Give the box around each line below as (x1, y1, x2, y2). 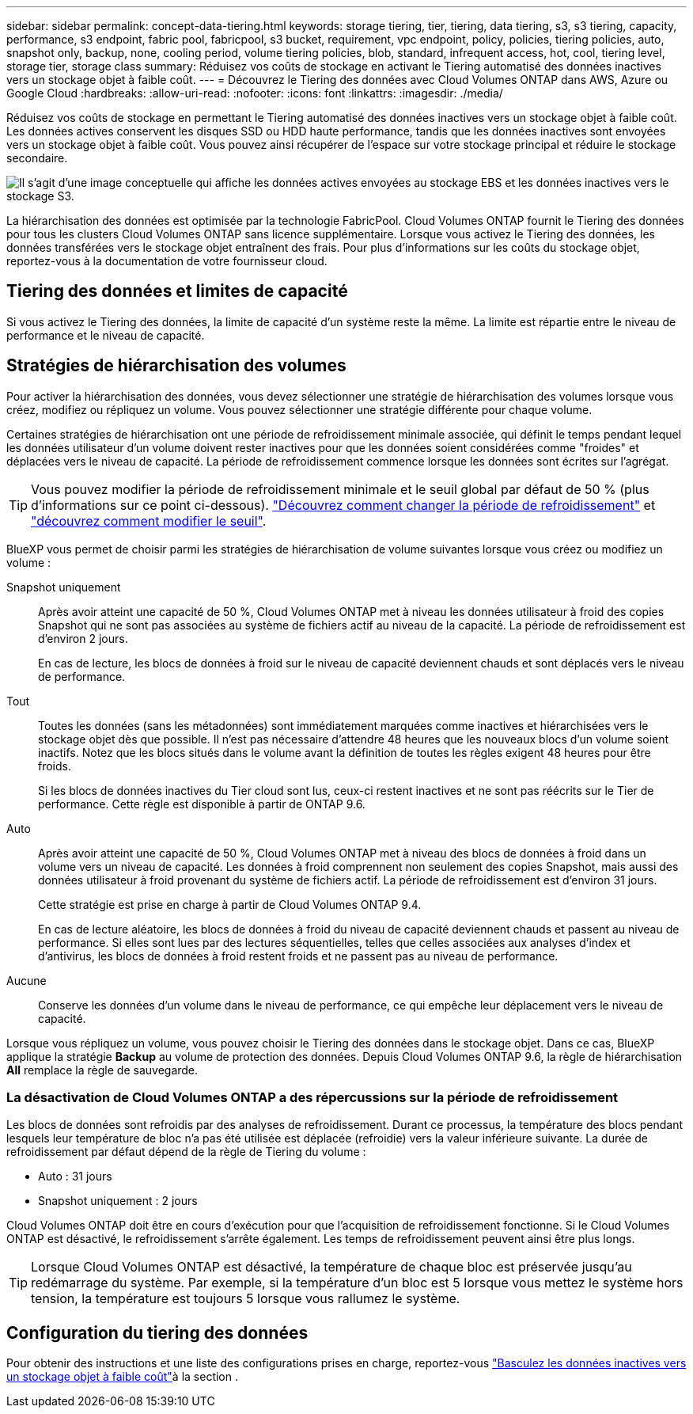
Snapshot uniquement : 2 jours (38, 1194, 198, 1208)
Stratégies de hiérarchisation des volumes (6, 355, 346, 376)
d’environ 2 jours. (38, 631, 128, 645)
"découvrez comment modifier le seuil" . (31, 512, 267, 529)
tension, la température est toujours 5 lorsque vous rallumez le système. (31, 1290, 460, 1307)
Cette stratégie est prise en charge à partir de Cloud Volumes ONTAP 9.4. (38, 897, 422, 911)
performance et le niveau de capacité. (6, 328, 205, 342)
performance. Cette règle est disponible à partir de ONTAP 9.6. (38, 796, 365, 811)
